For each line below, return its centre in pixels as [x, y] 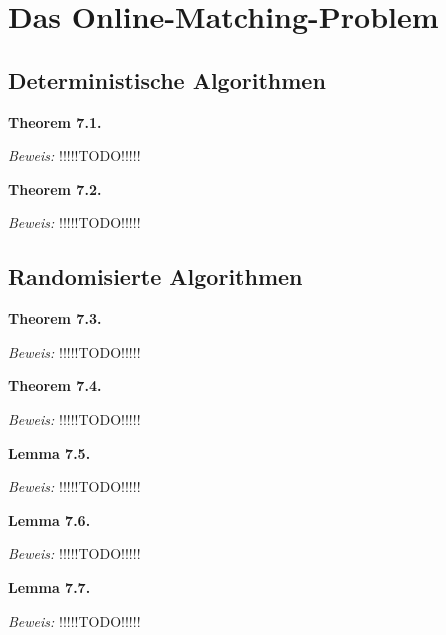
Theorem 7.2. [55, 188]
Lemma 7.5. [49, 452]
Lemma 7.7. [49, 586]
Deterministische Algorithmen [167, 79]
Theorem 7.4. [55, 385]
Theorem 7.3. [55, 318]
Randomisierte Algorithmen [155, 276]
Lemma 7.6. [49, 519]
